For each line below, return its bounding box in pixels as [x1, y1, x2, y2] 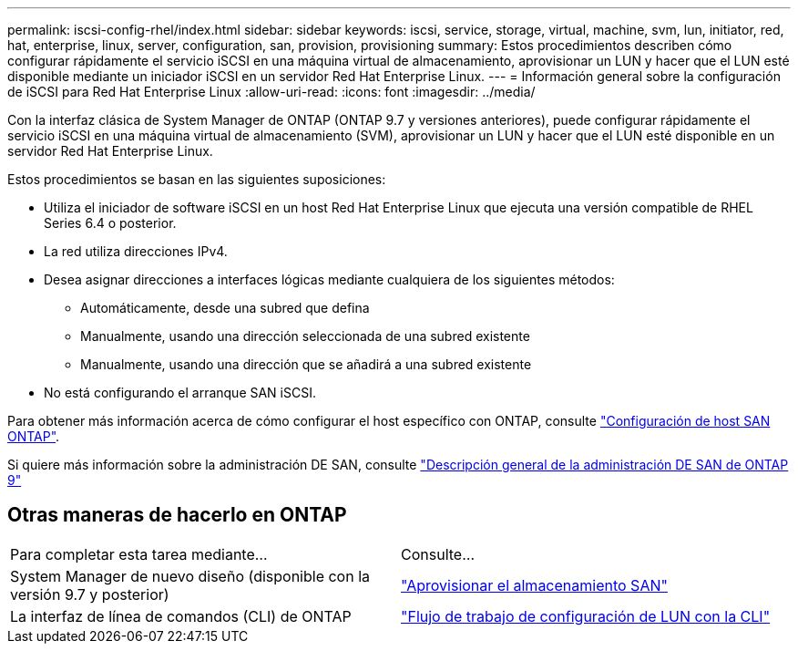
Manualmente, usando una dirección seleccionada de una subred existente [80, 328, 530, 344]
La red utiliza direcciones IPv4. [44, 243, 228, 259]
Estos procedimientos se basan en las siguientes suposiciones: [7, 171, 386, 187]
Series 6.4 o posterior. [44, 215, 177, 231]
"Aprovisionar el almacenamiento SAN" [401, 575, 668, 594]
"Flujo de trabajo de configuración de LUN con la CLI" [401, 606, 771, 625]
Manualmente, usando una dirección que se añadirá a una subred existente [80, 356, 532, 372]
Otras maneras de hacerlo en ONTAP [7, 503, 347, 527]
